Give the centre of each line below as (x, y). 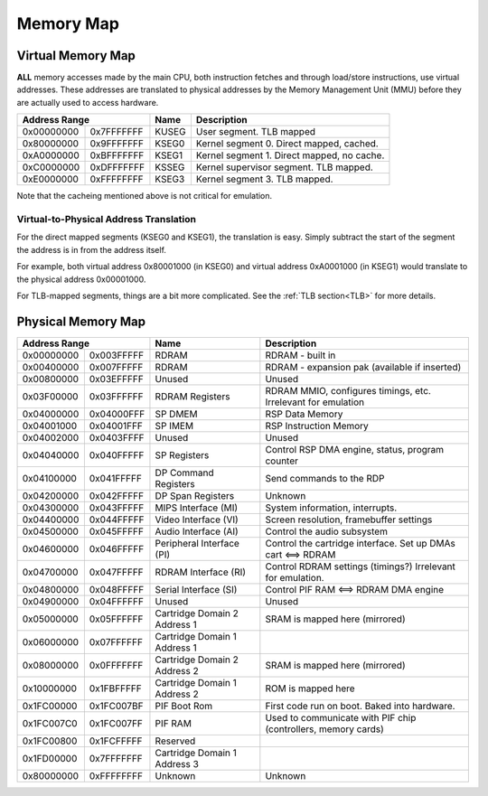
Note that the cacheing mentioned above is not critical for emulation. (145, 196)
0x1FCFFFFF (116, 741)
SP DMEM (176, 414)
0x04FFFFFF (117, 601)
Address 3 (177, 763)
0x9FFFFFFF (117, 144)
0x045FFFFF (117, 531)
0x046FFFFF (117, 548)
